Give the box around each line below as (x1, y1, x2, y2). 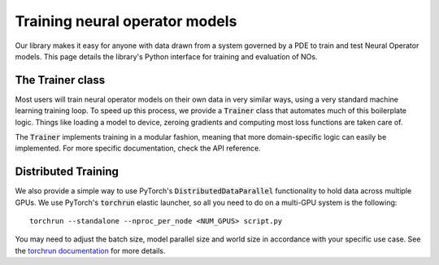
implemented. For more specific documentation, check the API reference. (15, 143, 261, 154)
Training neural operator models (15, 12, 237, 30)
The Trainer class (15, 73, 106, 87)
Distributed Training (15, 165, 120, 179)
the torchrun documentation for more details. (15, 245, 166, 255)
